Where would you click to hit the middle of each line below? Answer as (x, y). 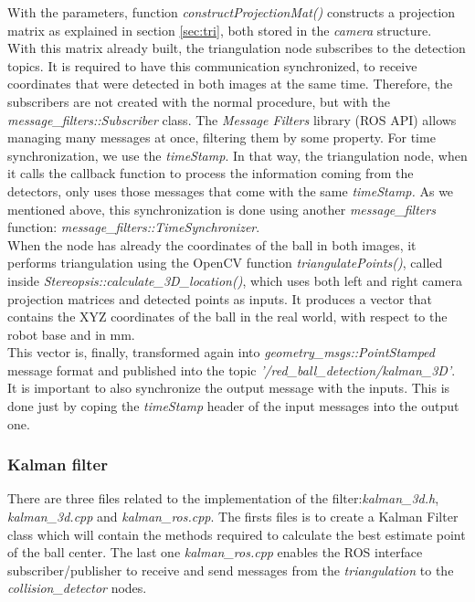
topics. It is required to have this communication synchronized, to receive (212, 65)
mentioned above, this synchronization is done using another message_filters (222, 209)
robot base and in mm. (71, 334)
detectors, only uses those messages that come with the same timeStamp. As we (231, 190)
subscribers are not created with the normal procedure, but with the (199, 101)
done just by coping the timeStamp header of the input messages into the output (233, 406)
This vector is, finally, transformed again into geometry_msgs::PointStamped (221, 352)
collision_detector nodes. (77, 588)
